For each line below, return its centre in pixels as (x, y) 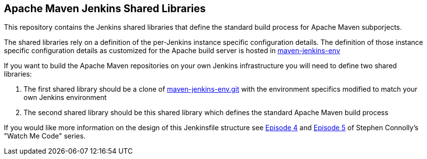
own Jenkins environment (65, 98)
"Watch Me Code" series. (45, 136)
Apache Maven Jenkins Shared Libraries (105, 9)
